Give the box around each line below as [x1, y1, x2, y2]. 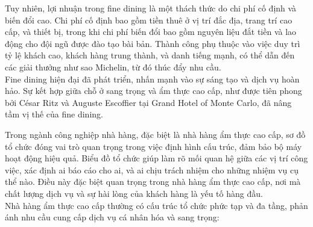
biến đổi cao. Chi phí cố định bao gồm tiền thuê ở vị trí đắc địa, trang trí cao [5, 13, 292, 26]
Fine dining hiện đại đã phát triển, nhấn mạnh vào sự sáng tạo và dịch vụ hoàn [5, 72, 300, 85]
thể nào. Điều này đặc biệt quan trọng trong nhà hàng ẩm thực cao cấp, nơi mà [5, 175, 301, 188]
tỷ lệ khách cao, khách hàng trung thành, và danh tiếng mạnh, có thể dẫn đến [5, 49, 295, 61]
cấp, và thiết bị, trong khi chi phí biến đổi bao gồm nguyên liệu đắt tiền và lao [5, 25, 297, 38]
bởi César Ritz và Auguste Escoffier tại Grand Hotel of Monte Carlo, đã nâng [5, 96, 292, 108]
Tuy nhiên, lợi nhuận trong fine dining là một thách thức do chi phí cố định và [5, 2, 297, 14]
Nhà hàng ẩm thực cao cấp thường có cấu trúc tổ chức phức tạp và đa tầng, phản [5, 199, 308, 211]
